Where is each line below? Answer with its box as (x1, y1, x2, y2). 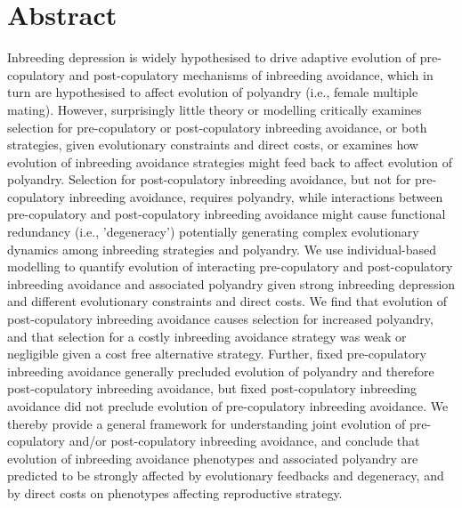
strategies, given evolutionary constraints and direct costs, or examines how (7, 135, 418, 154)
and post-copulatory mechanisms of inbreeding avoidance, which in (69, 65, 434, 84)
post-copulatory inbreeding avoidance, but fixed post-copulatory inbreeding (7, 379, 417, 398)
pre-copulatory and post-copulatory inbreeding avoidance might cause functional (7, 205, 446, 223)
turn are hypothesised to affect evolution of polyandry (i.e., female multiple (7, 83, 418, 101)
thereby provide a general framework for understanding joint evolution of (7, 414, 406, 432)
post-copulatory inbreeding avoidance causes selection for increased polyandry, (7, 310, 434, 328)
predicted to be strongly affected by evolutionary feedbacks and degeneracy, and (7, 466, 444, 485)
